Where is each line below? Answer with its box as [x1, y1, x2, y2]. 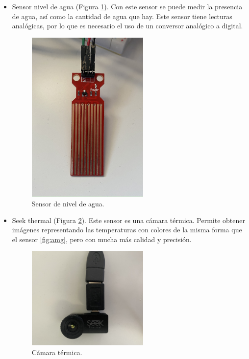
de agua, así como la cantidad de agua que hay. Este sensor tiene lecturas [12, 11, 232, 21]
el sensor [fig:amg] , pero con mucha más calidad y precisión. [12, 234, 192, 244]
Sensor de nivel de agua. [31, 199, 104, 209]
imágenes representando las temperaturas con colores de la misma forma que [12, 224, 242, 235]
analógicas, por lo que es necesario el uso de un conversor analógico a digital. [12, 21, 243, 31]
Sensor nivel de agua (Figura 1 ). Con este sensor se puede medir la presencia [12, 1, 243, 11]
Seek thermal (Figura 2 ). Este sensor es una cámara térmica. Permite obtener [12, 215, 245, 225]
